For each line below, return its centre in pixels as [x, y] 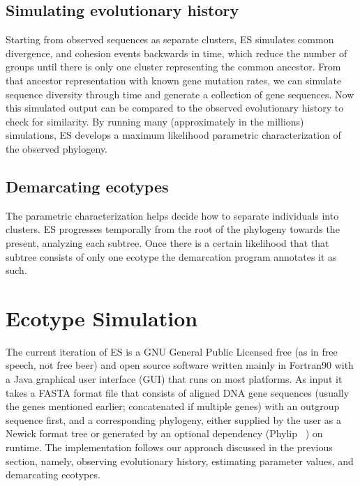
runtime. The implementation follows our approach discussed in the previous [169, 447]
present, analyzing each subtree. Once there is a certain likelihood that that [167, 242]
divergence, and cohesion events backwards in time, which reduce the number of [177, 53]
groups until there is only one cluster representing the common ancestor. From [173, 67]
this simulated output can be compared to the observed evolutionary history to [175, 108]
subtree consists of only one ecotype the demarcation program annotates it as [171, 256]
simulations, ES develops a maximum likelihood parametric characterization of [173, 135]
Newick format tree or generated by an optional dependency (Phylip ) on [164, 433]
